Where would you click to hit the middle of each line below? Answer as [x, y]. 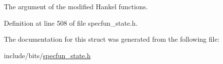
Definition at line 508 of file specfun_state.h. [71, 23]
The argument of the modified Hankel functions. [76, 6]
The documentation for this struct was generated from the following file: [112, 39]
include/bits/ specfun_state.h [47, 55]
